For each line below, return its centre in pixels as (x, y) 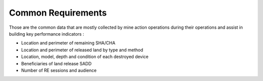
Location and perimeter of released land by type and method (82, 50)
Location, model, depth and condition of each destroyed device (85, 57)
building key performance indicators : (47, 34)
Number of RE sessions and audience (59, 70)
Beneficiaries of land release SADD (56, 63)
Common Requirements (58, 13)
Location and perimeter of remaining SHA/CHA (68, 43)
